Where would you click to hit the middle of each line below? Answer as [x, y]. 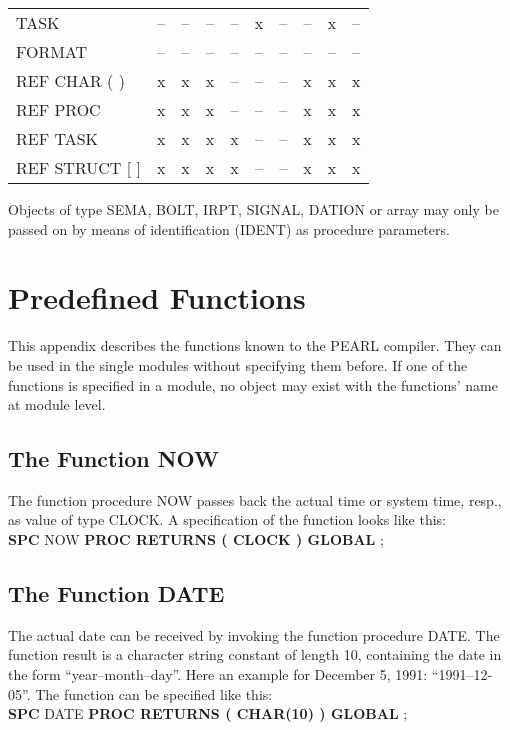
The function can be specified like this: [154, 693]
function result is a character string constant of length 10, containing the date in [255, 654]
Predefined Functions [157, 297]
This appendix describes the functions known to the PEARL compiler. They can [255, 345]
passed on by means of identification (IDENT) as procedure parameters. [229, 228]
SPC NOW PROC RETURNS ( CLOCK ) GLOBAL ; [196, 539]
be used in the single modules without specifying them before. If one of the [238, 364]
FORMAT [52, 51]
